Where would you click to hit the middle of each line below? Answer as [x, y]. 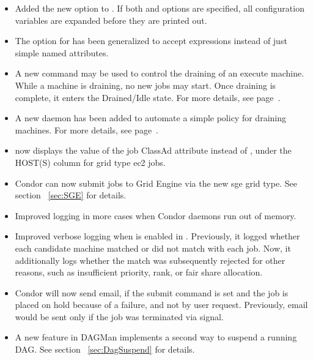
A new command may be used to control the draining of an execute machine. [160, 73]
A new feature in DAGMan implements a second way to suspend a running [156, 337]
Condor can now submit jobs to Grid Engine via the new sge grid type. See [156, 183]
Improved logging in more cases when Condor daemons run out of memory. [156, 215]
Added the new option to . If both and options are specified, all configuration [160, 8]
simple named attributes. [62, 52]
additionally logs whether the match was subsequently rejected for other [150, 260]
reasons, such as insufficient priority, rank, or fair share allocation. [139, 272]
